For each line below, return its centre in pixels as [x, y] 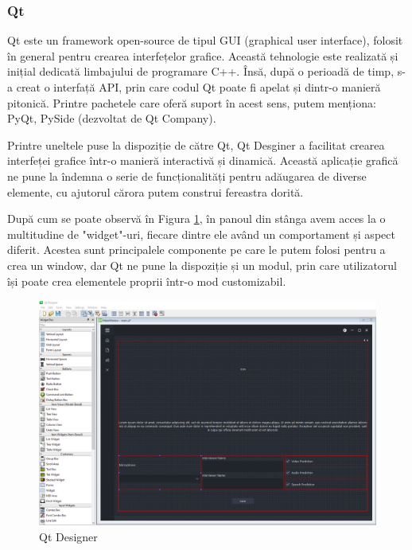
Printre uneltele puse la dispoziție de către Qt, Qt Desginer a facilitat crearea [196, 144]
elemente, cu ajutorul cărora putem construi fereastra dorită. [155, 191]
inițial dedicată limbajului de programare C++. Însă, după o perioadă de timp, [201, 71]
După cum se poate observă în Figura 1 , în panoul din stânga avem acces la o [196, 218]
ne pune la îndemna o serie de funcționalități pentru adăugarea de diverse [187, 176]
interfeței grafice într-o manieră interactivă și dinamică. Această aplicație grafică [203, 160]
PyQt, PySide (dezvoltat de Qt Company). [112, 118]
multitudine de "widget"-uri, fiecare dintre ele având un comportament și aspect [201, 234]
